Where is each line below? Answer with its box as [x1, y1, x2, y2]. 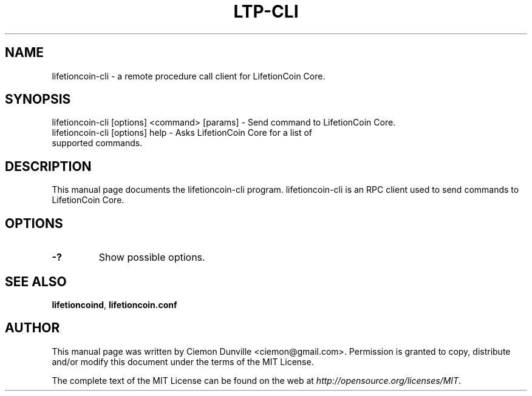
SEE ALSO [5, 274, 67, 289]
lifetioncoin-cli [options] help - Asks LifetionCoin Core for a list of [52, 127, 313, 138]
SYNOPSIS [5, 92, 71, 107]
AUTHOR [5, 320, 60, 336]
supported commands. [52, 138, 143, 149]
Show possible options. [98, 251, 205, 264]
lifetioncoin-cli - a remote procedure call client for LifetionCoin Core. [52, 70, 326, 81]
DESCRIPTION [5, 158, 92, 174]
